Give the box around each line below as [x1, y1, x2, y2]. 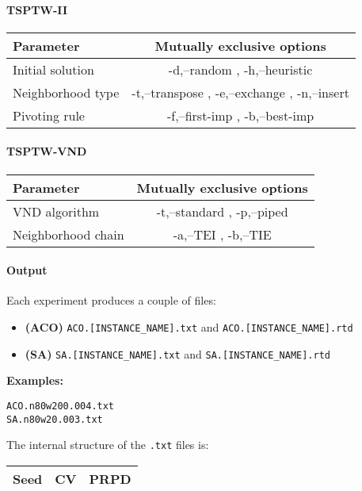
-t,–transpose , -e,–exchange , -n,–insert [131, 82, 349, 102]
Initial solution [13, 59, 94, 79]
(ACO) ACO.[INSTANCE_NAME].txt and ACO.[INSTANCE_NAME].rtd [25, 318, 353, 335]
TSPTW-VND [6, 143, 87, 159]
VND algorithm [13, 201, 100, 221]
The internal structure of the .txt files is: [6, 436, 209, 453]
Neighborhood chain [13, 224, 124, 244]
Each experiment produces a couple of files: [6, 292, 216, 309]
